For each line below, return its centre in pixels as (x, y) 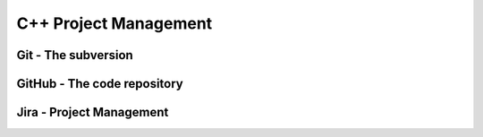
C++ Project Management (114, 23)
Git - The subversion (75, 55)
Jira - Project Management (93, 112)
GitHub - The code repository (100, 84)
